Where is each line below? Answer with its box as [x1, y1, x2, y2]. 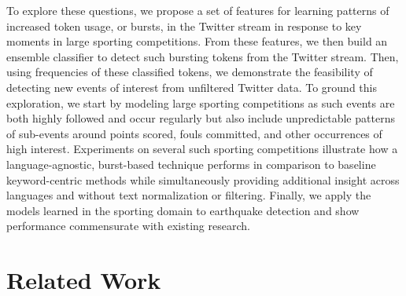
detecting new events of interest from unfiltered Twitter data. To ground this [6, 79, 377, 95]
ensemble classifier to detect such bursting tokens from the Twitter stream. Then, [6, 48, 399, 64]
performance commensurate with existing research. [6, 217, 250, 234]
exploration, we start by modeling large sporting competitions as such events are [6, 94, 395, 111]
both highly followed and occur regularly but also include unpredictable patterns [6, 110, 395, 126]
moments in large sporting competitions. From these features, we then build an [6, 33, 388, 49]
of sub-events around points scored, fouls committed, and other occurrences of [6, 125, 382, 141]
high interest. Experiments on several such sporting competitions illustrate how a [6, 141, 398, 157]
